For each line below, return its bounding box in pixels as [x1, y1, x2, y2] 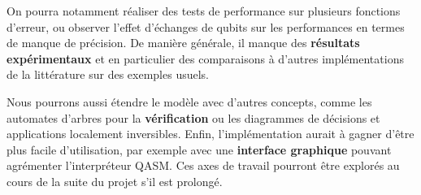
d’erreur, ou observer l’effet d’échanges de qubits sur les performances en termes [7, 18, 405, 35]
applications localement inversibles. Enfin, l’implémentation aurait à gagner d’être [7, 125, 414, 142]
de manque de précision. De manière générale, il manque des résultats [7, 34, 360, 51]
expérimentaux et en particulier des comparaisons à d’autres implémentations [7, 50, 404, 67]
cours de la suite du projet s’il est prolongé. [7, 172, 223, 189]
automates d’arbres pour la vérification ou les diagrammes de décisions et [7, 109, 380, 126]
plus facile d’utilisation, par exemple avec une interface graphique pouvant [7, 141, 392, 158]
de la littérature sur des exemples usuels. [7, 66, 209, 83]
